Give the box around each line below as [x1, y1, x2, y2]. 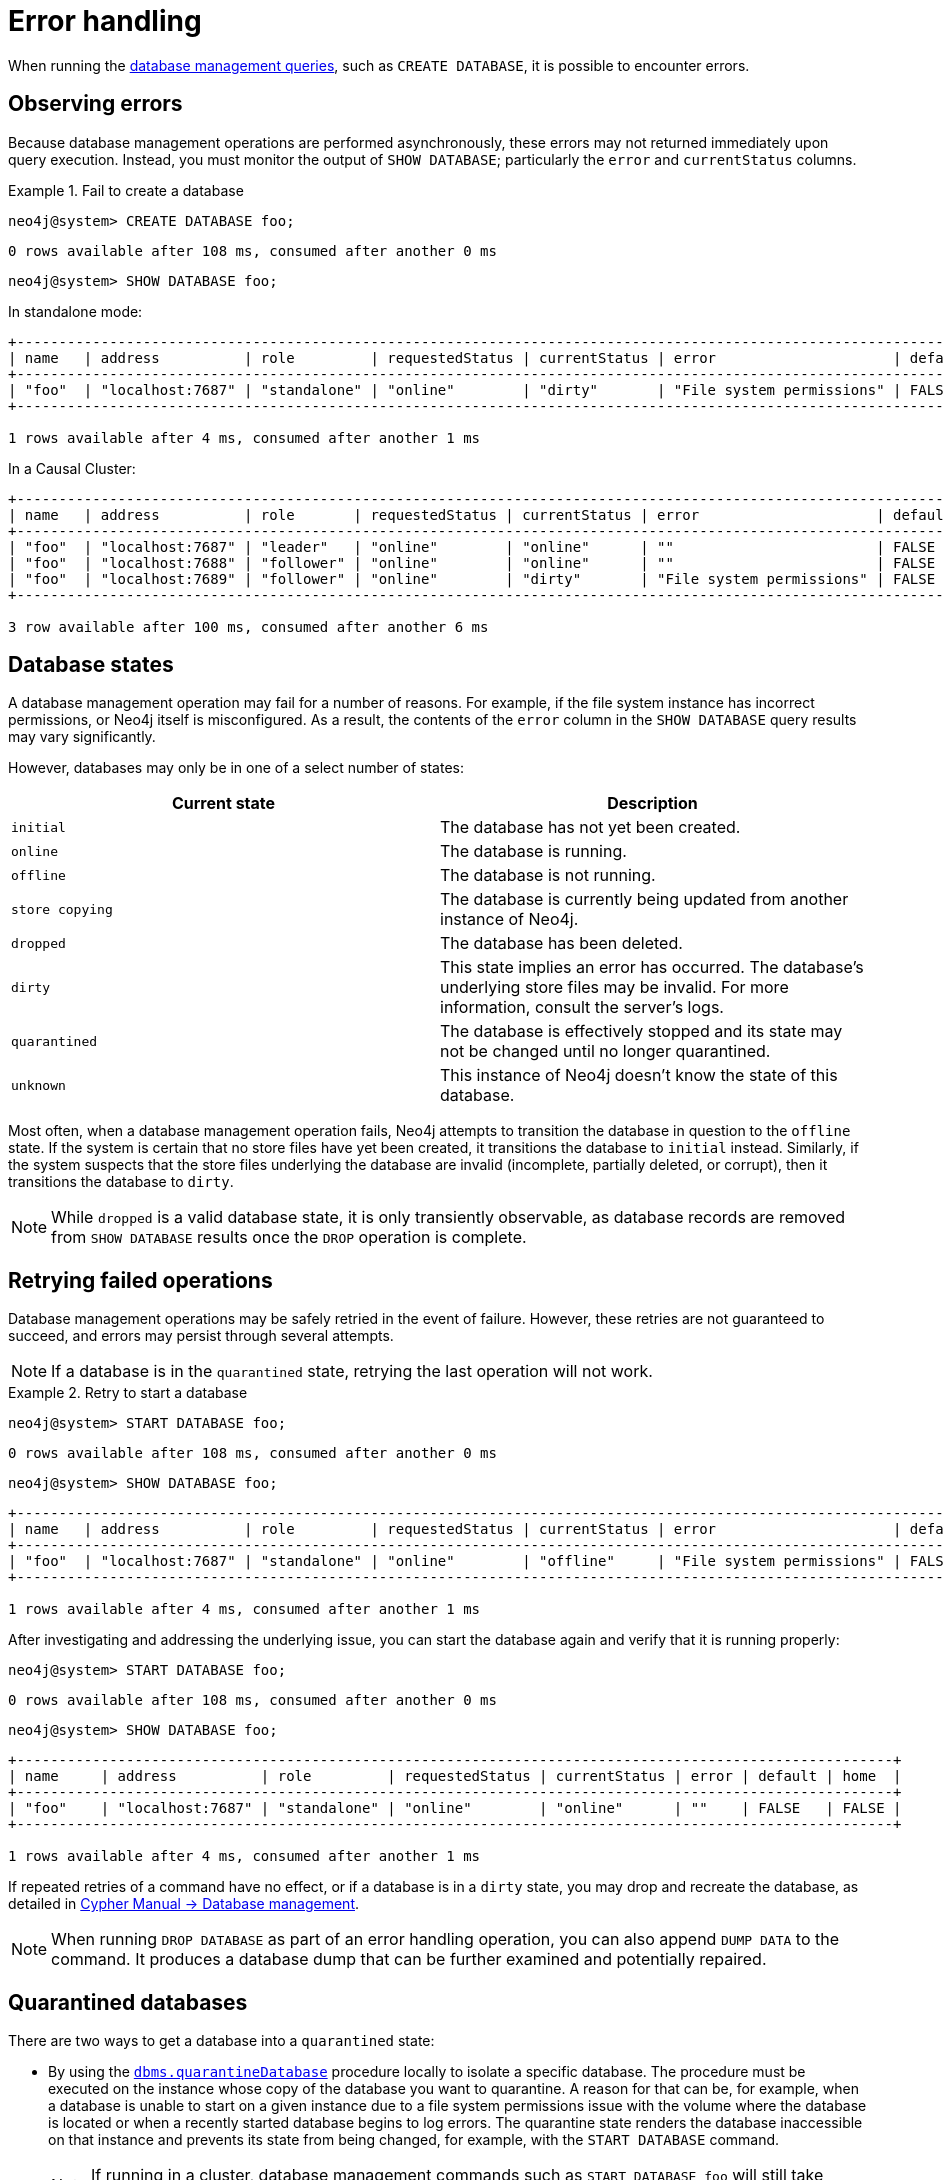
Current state [171, 793, 276, 814]
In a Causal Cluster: [8, 459, 136, 477]
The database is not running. [440, 865, 656, 886]
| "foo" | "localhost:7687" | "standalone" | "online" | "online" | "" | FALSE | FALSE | [8, 1800, 902, 1817]
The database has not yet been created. [440, 817, 741, 838]
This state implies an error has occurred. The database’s [440, 957, 864, 978]
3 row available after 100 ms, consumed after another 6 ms [8, 618, 489, 635]
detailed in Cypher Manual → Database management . [8, 1895, 360, 1913]
